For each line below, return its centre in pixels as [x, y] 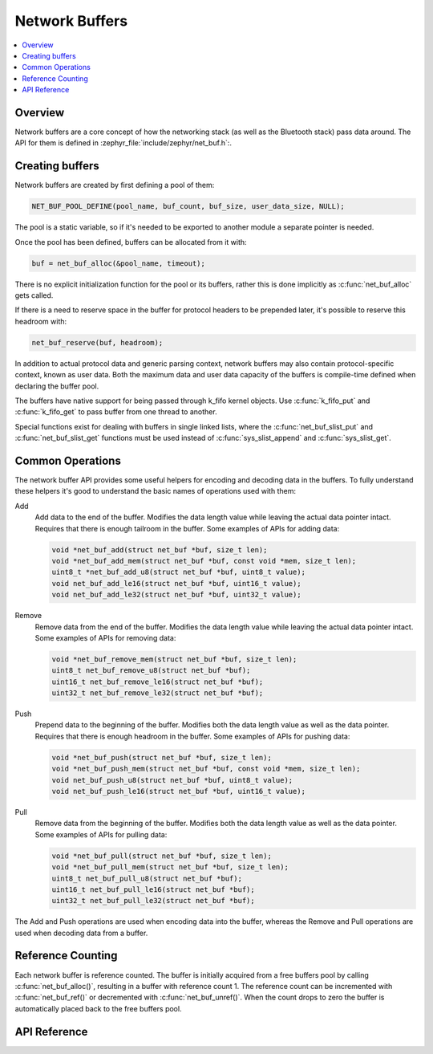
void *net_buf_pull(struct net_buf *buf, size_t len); [162, 856]
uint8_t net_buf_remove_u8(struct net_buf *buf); [151, 671]
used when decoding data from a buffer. [81, 933]
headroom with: [41, 321]
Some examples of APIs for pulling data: [101, 834]
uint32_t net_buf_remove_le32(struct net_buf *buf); [158, 693]
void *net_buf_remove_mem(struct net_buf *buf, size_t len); [174, 659]
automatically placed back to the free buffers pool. [98, 1008]
